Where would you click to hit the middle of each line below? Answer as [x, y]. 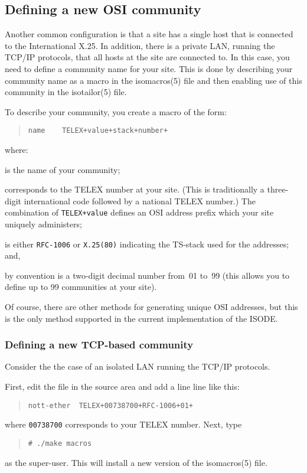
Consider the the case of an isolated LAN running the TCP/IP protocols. [138, 366]
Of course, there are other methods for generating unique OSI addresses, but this [151, 307]
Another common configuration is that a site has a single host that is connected [149, 34]
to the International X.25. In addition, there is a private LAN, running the [140, 45]
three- [278, 189]
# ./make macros [60, 443]
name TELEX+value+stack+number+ [98, 131]
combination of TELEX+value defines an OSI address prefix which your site [139, 212]
